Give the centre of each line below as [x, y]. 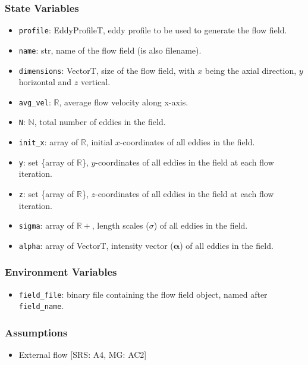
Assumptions [36, 333]
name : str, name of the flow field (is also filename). [110, 50]
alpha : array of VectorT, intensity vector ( [96, 245]
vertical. [95, 82]
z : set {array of [46, 194]
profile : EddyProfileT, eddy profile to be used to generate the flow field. [153, 30]
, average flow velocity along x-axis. [124, 102]
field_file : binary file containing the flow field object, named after [143, 294]
